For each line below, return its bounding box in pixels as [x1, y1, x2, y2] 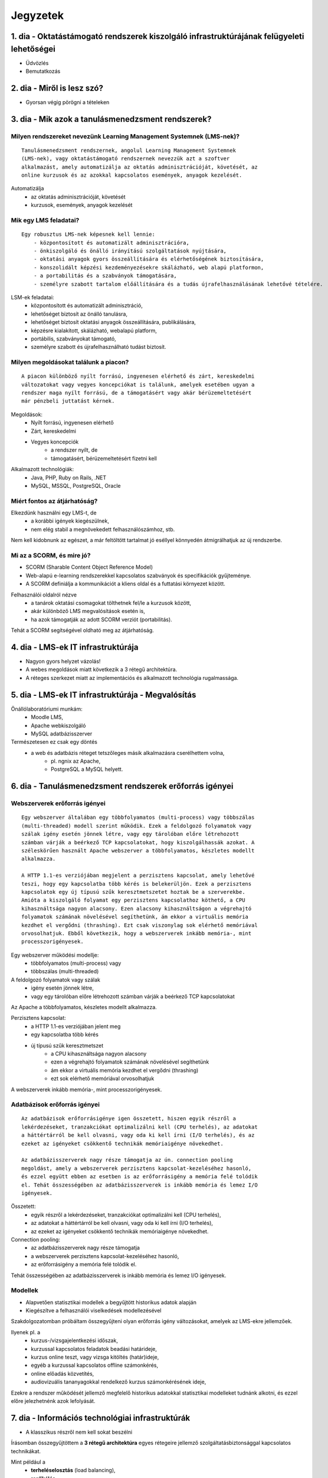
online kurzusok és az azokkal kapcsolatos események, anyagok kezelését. [21, 172, 242, 179]
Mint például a [11, 1458, 45, 1466]
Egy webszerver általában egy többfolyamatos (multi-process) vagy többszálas [21, 814, 255, 821]
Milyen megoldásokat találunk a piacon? [11, 358, 129, 367]
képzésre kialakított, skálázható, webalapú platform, [31, 327, 158, 334]
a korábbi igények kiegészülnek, [31, 517, 109, 524]
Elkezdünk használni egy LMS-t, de [11, 509, 97, 517]
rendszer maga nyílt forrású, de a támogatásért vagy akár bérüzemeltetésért [21, 390, 252, 396]
